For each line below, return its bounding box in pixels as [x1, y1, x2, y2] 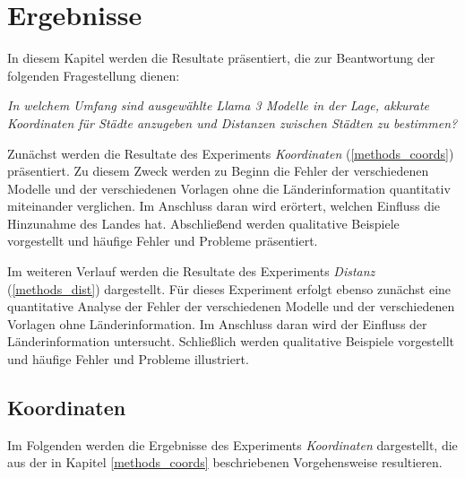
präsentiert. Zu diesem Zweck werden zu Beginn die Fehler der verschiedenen [7, 161, 429, 180]
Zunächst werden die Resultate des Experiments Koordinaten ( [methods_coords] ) [7, 143, 454, 162]
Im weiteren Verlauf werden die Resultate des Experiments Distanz [7, 262, 375, 281]
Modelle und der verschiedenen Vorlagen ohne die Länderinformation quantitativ [7, 178, 451, 197]
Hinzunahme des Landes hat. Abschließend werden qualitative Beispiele [7, 213, 400, 232]
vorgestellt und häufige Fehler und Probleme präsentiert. [7, 231, 318, 250]
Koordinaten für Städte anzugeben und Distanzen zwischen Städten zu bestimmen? [7, 113, 458, 132]
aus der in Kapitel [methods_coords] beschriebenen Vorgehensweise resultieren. [7, 453, 443, 472]
